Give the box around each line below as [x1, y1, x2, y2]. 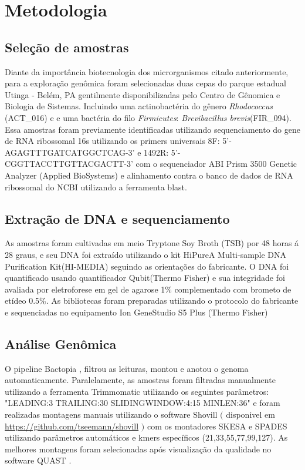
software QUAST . [5, 454, 72, 466]
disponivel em [226, 408, 275, 421]
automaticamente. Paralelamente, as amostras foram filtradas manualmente [5, 374, 276, 386]
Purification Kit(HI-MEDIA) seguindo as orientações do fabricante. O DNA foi [5, 260, 289, 272]
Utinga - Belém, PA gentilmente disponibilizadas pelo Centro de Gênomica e [5, 88, 280, 100]
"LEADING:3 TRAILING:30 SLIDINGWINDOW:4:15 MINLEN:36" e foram [5, 397, 280, 409]
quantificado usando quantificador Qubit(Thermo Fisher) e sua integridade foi [5, 271, 285, 284]
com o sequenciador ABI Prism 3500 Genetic [135, 157, 297, 170]
